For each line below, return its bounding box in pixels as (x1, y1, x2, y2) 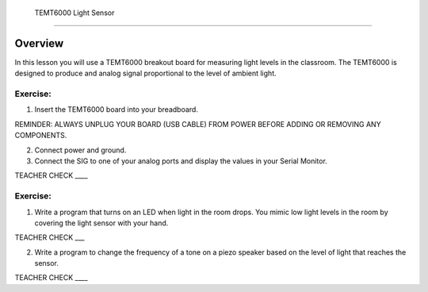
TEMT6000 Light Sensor (34, 8, 115, 17)
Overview (14, 36, 64, 50)
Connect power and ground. (34, 145, 127, 155)
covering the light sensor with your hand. (34, 218, 169, 228)
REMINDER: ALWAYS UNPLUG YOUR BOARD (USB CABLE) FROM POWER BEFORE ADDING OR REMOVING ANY (14, 119, 381, 129)
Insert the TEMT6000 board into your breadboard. (34, 105, 198, 114)
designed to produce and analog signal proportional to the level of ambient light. (14, 68, 277, 79)
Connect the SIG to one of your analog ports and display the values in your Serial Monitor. (34, 156, 328, 166)
